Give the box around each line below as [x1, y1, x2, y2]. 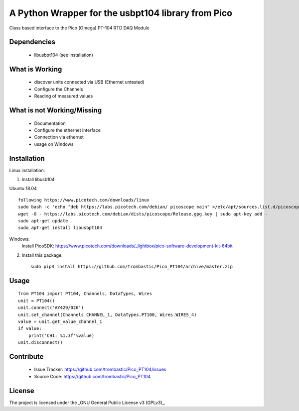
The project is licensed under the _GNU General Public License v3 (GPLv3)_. [9, 400, 166, 406]
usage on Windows [34, 141, 74, 147]
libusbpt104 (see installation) [34, 52, 93, 58]
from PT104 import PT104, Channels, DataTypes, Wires [18, 291, 152, 297]
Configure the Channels [34, 86, 83, 92]
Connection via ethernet [34, 134, 84, 140]
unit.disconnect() [18, 340, 63, 345]
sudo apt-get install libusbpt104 [18, 225, 102, 231]
